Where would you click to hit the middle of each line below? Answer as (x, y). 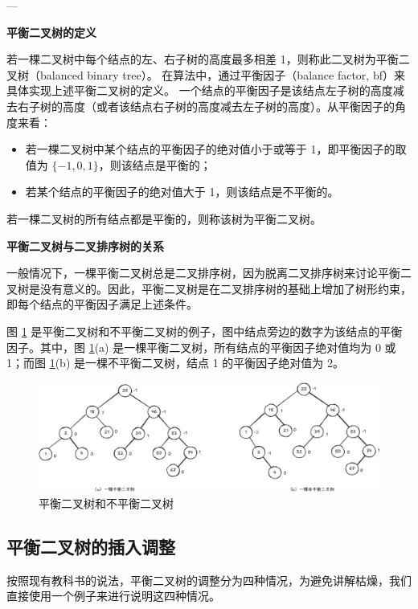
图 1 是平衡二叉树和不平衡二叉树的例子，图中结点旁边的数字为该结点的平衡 (205, 331)
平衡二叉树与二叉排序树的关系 (85, 245)
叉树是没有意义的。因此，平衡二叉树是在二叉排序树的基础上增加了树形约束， (209, 288)
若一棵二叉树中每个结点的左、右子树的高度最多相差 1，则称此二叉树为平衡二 (208, 59)
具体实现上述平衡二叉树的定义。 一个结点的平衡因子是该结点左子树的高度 (200, 90)
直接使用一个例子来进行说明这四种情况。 (113, 596)
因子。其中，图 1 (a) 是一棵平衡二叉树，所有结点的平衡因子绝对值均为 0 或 (201, 347)
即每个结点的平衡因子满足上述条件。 (102, 304)
